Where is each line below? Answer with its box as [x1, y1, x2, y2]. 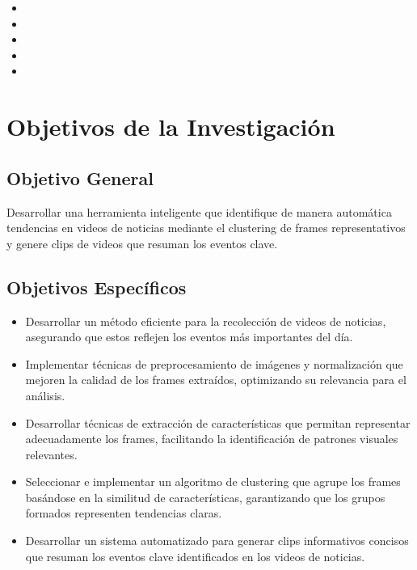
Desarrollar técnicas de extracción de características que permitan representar [25, 414, 411, 431]
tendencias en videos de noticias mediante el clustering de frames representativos [6, 219, 406, 236]
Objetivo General [6, 165, 154, 190]
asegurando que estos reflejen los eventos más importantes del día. [25, 328, 353, 345]
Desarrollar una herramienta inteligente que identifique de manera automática [6, 203, 392, 220]
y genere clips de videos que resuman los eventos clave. [6, 234, 278, 251]
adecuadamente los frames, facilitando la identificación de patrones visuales [25, 430, 398, 447]
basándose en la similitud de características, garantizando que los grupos [25, 488, 385, 505]
